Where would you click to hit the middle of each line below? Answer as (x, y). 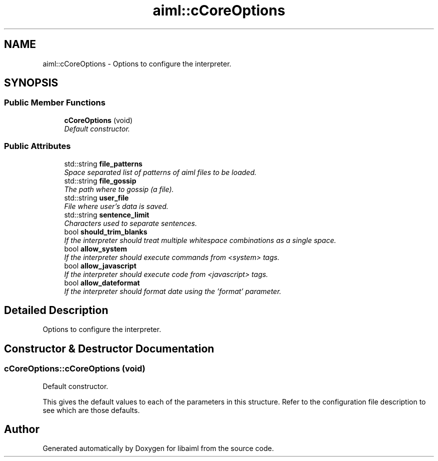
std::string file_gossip (100, 180)
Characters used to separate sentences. (130, 223)
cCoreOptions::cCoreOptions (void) (75, 369)
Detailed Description (56, 310)
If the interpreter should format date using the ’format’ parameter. (173, 291)
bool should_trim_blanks (106, 231)
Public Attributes (37, 146)
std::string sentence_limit (107, 214)
